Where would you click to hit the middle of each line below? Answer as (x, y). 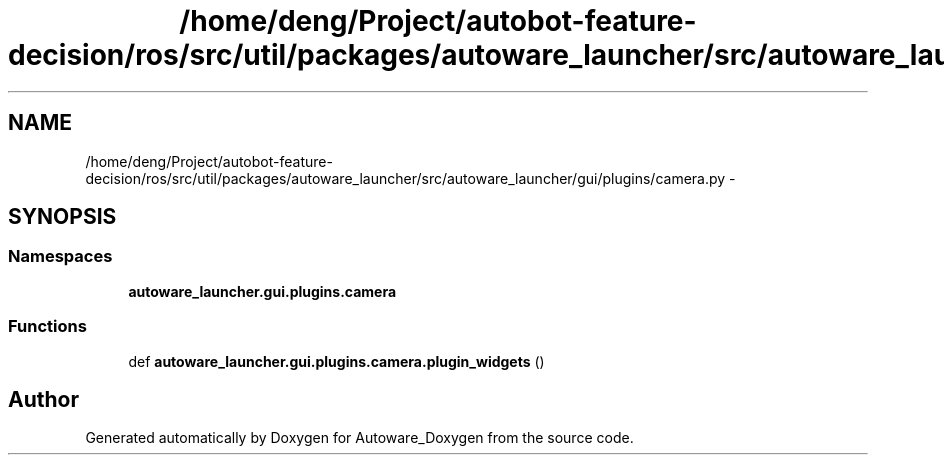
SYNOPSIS (62, 217)
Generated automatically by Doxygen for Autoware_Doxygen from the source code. (359, 438)
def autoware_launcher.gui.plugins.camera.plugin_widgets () (336, 361)
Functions (47, 326)
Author (43, 399)
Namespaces (60, 256)
